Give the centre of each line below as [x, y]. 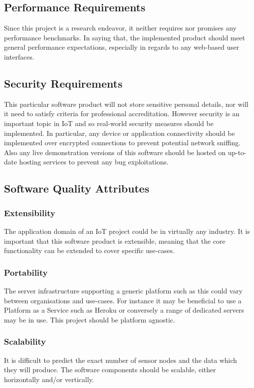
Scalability [25, 341]
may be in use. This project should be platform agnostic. [90, 319]
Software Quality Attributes [77, 188]
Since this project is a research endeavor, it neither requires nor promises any [120, 28]
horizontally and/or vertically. [49, 379]
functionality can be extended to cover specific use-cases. [89, 250]
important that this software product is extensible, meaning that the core [115, 241]
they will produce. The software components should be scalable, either [110, 370]
